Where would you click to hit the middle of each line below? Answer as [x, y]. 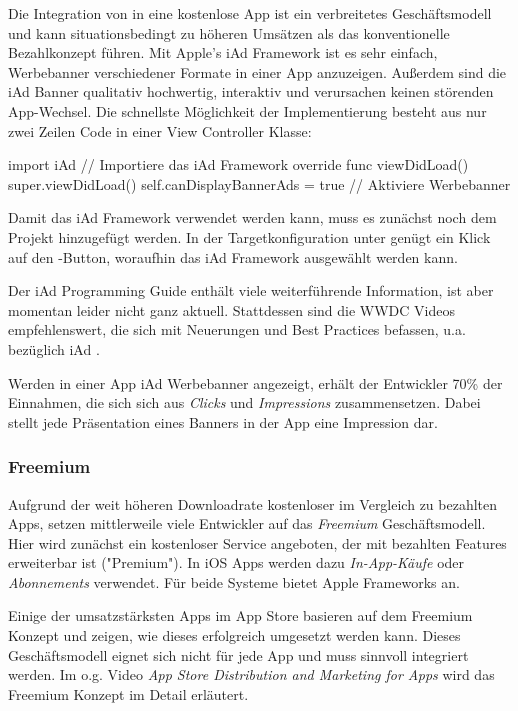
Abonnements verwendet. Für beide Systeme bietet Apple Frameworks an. [234, 581]
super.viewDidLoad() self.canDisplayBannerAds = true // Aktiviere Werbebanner [259, 183]
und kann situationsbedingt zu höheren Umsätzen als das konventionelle [229, 32]
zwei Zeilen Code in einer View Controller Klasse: [160, 130]
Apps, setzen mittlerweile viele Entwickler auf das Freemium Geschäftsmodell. [247, 523]
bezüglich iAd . [54, 348]
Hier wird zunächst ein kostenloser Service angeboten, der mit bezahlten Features [257, 542]
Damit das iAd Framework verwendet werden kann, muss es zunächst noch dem [252, 217]
